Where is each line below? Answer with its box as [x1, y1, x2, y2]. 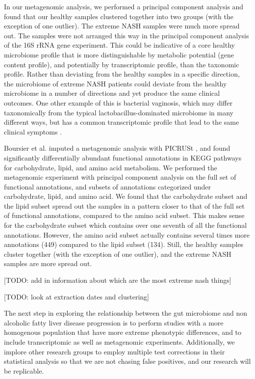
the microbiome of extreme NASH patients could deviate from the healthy [4, 78, 227, 88]
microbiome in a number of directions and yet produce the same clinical [4, 88, 220, 98]
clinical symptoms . [4, 126, 62, 136]
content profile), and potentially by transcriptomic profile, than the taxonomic [4, 59, 239, 69]
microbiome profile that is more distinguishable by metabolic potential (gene [4, 49, 234, 59]
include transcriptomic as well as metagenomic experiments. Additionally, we [4, 337, 235, 347]
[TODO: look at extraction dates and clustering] [4, 291, 150, 301]
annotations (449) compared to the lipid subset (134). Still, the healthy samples [4, 239, 244, 249]
